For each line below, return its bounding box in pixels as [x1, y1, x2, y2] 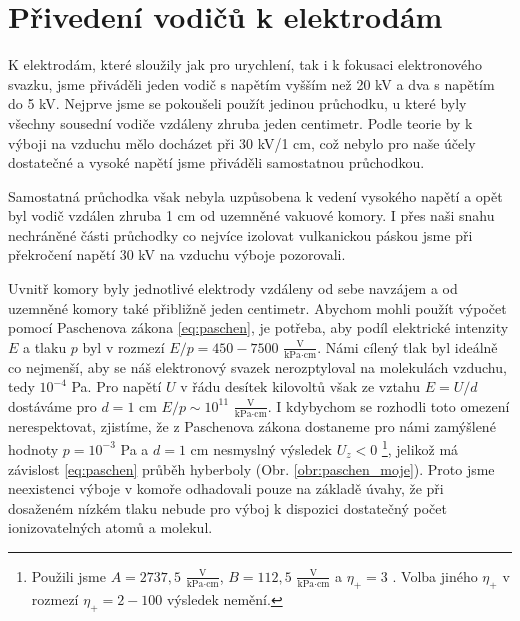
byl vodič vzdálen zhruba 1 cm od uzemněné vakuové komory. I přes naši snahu [8, 205, 495, 226]
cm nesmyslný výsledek [190, 438, 332, 459]
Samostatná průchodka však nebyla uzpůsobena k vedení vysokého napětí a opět [8, 185, 503, 206]
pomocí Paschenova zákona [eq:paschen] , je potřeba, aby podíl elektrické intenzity [8, 317, 509, 338]
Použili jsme [31, 565, 106, 586]
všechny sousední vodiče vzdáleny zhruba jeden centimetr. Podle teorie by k [8, 112, 473, 133]
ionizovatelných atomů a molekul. [8, 517, 213, 538]
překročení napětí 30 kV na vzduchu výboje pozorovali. [8, 244, 346, 265]
